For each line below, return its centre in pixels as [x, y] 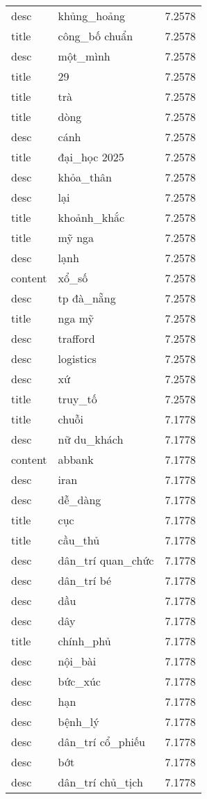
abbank [76, 459]
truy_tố [77, 399]
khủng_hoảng [92, 16]
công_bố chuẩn [96, 36]
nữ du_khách [91, 439]
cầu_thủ [79, 540]
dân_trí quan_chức [106, 560]
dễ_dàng [80, 500]
